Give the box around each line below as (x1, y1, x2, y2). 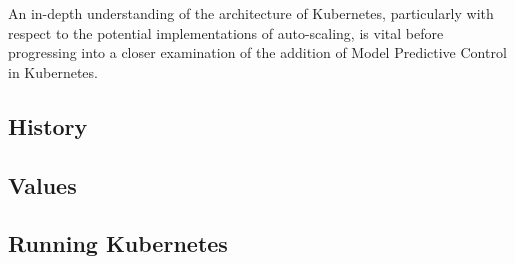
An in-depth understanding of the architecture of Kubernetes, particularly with (8, 3, 494, 23)
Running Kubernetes (8, 228, 228, 259)
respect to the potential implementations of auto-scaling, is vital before (8, 22, 444, 43)
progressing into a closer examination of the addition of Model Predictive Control (8, 42, 507, 63)
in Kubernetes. (8, 61, 98, 82)
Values (8, 169, 77, 200)
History (8, 110, 88, 141)
